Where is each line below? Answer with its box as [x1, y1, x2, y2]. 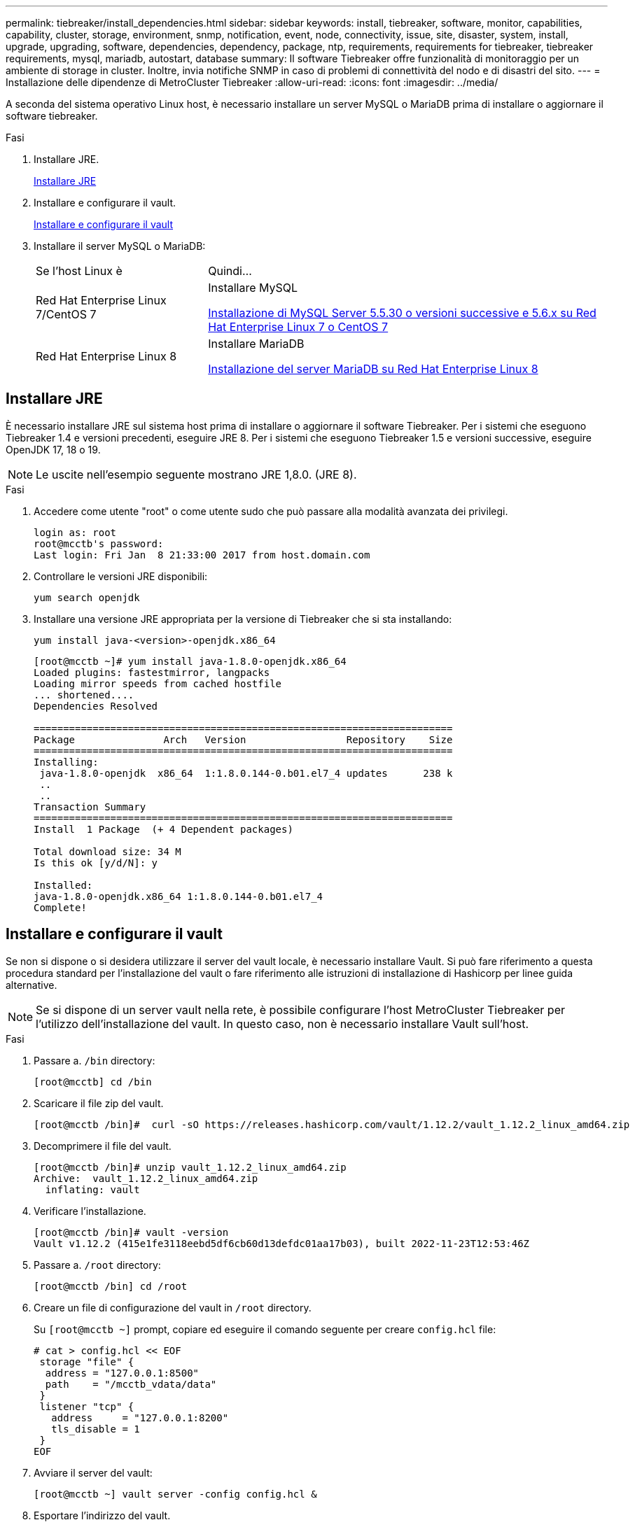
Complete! [34, 901, 87, 913]
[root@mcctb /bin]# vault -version [34, 1226, 229, 1238]
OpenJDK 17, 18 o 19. [6, 443, 101, 456]
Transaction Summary [34, 801, 146, 812]
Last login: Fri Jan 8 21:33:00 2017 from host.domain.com [34, 549, 370, 561]
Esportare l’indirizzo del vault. [34, 1509, 171, 1521]
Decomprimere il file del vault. [34, 1139, 172, 1152]
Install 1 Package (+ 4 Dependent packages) [34, 823, 293, 835]
